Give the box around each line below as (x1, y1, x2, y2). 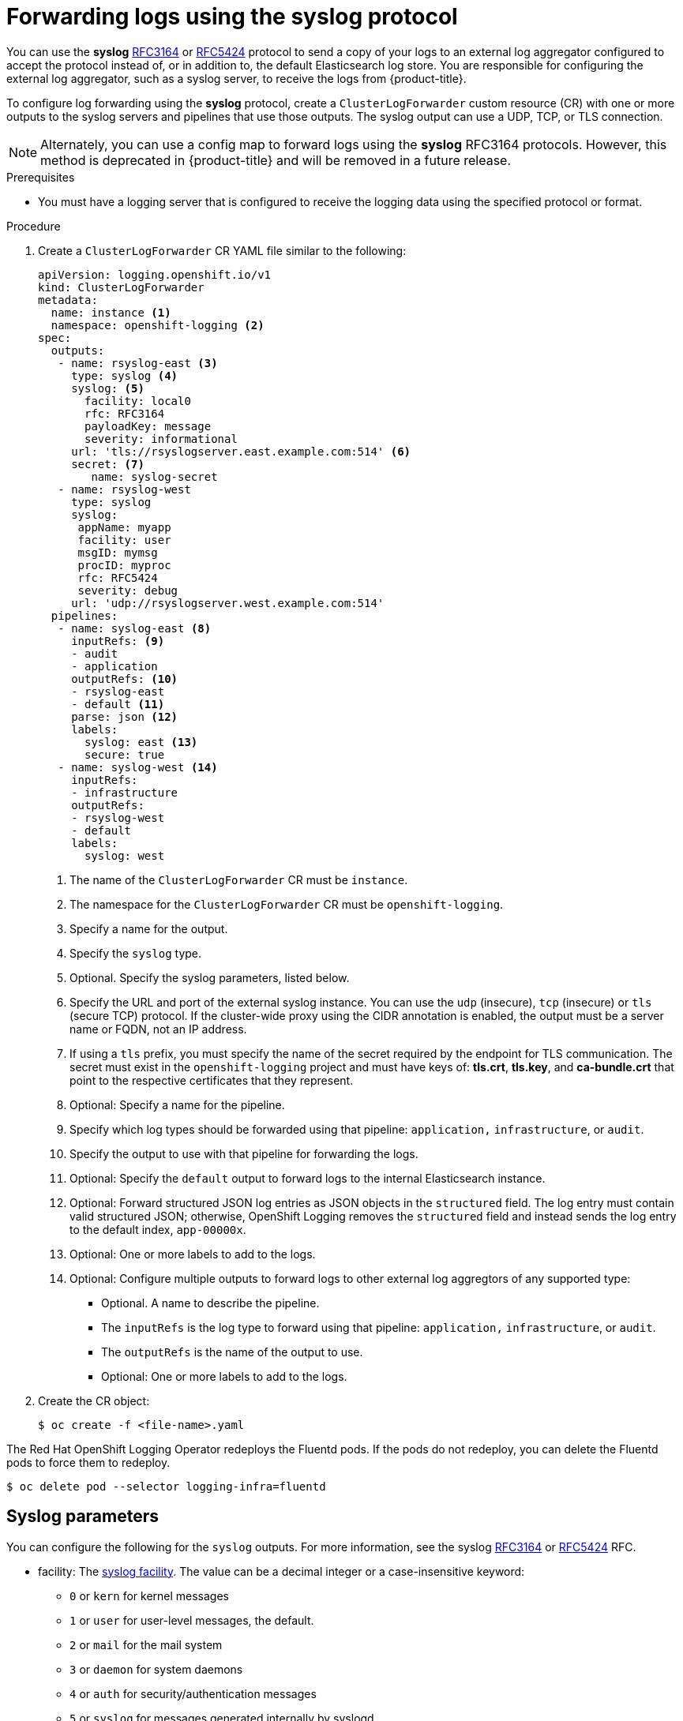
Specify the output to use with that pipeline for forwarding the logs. (69, 1146, 418, 1160)
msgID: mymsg (77, 546, 158, 559)
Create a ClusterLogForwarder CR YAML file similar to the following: (38, 243, 407, 257)
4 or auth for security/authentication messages (69, 1686, 317, 1700)
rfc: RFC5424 (77, 571, 158, 584)
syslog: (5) (71, 381, 144, 395)
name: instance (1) (51, 306, 171, 319)
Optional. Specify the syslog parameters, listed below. (69, 970, 350, 984)
